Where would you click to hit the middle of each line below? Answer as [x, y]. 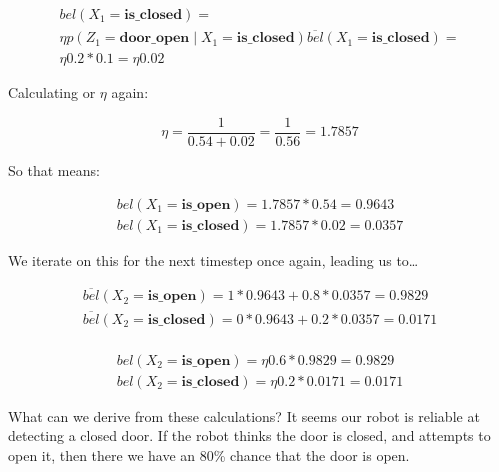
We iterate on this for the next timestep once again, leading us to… [213, 259]
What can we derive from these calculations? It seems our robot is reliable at [244, 415]
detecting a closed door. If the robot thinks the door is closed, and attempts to [249, 435]
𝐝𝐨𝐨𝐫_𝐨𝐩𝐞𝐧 [154, 38]
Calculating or [52, 92]
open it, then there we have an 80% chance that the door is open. [209, 455]
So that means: [54, 169]
